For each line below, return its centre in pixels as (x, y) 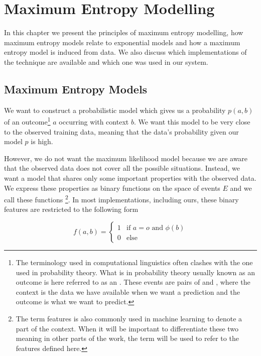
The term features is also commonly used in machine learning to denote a (129, 318)
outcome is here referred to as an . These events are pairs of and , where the (133, 282)
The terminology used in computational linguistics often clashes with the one (134, 262)
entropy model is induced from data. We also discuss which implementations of (125, 52)
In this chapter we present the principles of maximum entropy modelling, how (124, 32)
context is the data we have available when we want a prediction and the (128, 291)
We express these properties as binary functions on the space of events (112, 188)
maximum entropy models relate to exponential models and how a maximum (122, 42)
